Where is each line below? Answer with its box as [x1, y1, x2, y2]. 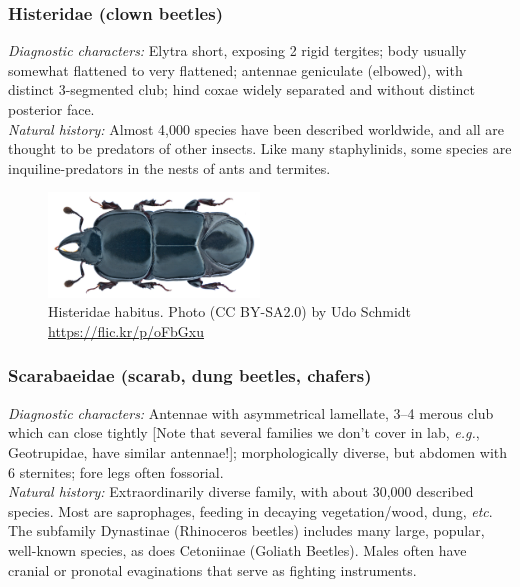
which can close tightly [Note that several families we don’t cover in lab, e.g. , [8, 422, 480, 443]
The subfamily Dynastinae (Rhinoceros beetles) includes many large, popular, [8, 520, 485, 541]
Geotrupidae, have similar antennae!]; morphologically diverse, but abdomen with [8, 441, 508, 462]
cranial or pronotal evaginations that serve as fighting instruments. [8, 559, 417, 580]
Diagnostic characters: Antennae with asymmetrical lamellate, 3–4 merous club [8, 402, 494, 423]
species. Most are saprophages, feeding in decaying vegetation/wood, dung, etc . [8, 500, 493, 521]
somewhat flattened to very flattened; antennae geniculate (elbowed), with [8, 59, 463, 80]
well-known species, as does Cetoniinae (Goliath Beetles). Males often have [8, 539, 467, 560]
